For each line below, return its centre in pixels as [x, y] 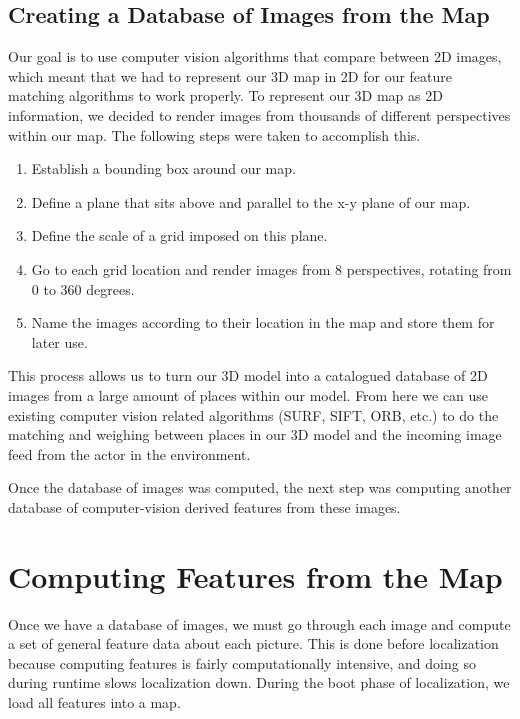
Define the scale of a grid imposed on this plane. [179, 235]
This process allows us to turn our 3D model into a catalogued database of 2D [248, 375]
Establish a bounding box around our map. [163, 168]
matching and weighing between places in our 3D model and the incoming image [255, 434]
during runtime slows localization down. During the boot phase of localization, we [259, 682]
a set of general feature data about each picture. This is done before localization [253, 643]
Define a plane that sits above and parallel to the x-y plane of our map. [251, 201]
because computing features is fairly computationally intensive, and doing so [242, 662]
